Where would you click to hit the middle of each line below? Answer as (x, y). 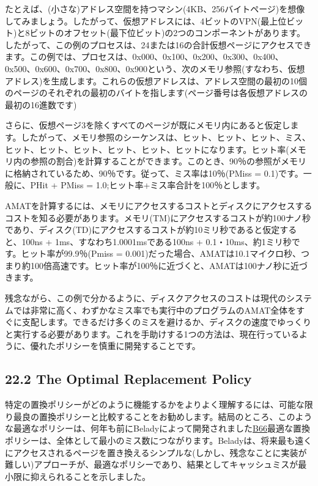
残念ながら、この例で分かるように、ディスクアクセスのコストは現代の (146, 298)
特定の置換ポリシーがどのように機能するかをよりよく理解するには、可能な (155, 404)
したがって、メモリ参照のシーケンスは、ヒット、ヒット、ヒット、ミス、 (166, 137)
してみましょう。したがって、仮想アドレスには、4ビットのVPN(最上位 (146, 20)
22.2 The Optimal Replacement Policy (128, 379)
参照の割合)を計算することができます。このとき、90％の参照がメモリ (168, 161)
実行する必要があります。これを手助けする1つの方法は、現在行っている (156, 333)
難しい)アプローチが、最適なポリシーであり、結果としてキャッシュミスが (152, 464)
